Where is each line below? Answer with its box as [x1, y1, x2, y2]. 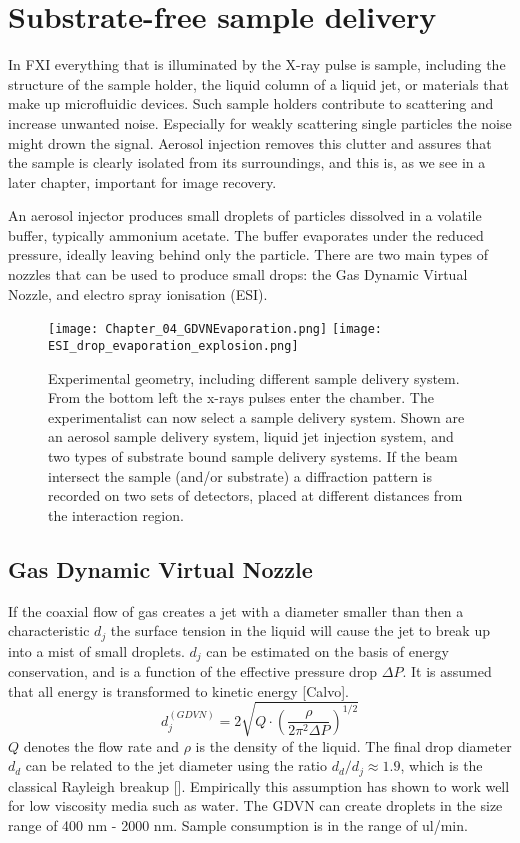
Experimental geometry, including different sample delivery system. [48, 367, 460, 388]
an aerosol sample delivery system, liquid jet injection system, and [48, 426, 454, 447]
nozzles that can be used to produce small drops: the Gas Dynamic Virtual [8, 264, 468, 285]
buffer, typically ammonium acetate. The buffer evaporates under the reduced [8, 224, 484, 245]
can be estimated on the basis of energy [206, 640, 449, 661]
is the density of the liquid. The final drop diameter [195, 735, 512, 756]
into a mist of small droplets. [8, 640, 185, 661]
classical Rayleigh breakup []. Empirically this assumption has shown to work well [8, 775, 510, 796]
